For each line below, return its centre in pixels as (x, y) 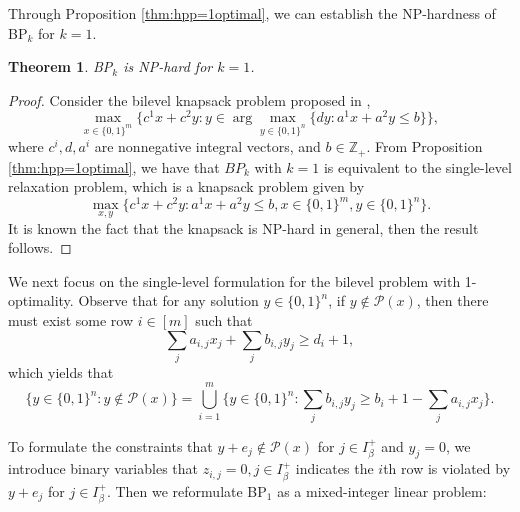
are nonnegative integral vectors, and (207, 146)
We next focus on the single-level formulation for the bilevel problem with (234, 280)
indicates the (334, 468)
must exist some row (71, 319)
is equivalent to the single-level (417, 166)
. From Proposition (424, 146)
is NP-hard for (168, 66)
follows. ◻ (40, 247)
